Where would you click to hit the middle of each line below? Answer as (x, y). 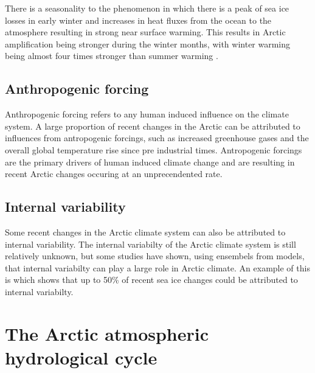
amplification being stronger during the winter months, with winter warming (148, 44)
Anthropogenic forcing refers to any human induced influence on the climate (147, 114)
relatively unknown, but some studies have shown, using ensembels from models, (155, 256)
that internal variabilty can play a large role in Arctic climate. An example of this (157, 267)
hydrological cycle (81, 357)
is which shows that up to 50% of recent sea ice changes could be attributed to (151, 280)
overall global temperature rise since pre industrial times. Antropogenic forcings (154, 149)
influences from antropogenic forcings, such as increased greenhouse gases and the (157, 138)
